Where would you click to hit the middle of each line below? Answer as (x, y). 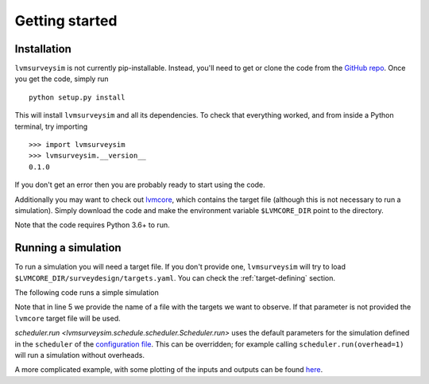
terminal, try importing (51, 126)
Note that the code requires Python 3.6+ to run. (92, 225)
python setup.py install (77, 97)
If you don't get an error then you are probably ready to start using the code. (140, 185)
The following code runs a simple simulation (87, 293)
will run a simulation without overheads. (79, 355)
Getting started (66, 21)
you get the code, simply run (62, 79)
